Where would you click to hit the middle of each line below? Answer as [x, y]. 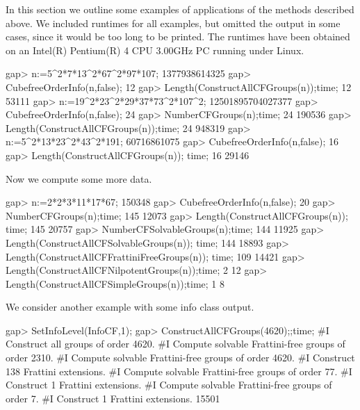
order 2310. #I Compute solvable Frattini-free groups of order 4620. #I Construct [180, 358]
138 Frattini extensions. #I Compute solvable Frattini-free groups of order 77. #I [179, 371]
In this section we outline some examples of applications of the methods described [180, 9]
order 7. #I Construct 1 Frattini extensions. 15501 [113, 398]
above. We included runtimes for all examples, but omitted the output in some [173, 23]
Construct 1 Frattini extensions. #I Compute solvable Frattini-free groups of [169, 385]
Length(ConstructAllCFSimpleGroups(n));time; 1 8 [115, 283]
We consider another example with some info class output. [130, 307]
